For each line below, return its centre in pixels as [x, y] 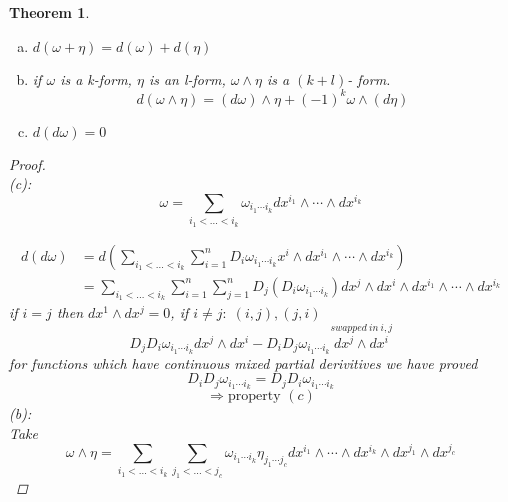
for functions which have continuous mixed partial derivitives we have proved [243, 362]
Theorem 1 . [49, 12]
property [254, 396]
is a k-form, [96, 78]
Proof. [27, 163]
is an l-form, [187, 78]
